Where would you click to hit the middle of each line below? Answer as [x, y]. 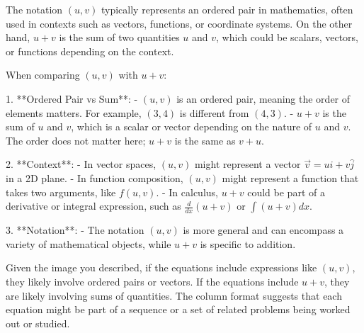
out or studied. [38, 323]
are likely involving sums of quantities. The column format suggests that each [174, 295]
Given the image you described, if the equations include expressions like [161, 267]
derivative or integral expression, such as [93, 206]
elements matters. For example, [74, 112]
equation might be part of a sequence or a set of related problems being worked [178, 309]
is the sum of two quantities [119, 37]
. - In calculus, [187, 192]
